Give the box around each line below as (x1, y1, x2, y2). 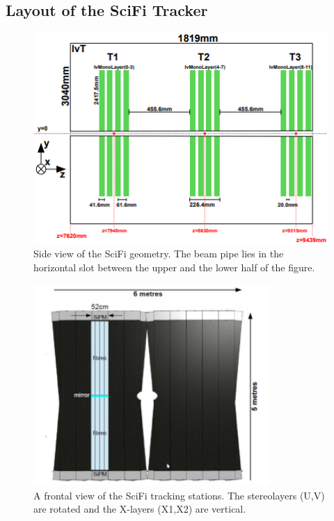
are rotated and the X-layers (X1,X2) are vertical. (33, 502, 246, 516)
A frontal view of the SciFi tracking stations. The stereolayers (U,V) (33, 488, 325, 502)
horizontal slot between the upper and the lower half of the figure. (33, 259, 315, 274)
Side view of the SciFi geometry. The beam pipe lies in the (33, 246, 284, 261)
